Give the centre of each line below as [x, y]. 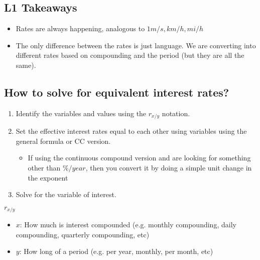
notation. [176, 113]
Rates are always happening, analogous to [80, 28]
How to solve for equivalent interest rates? [117, 92]
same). [26, 65]
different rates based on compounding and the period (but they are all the [130, 55]
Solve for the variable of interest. [66, 194]
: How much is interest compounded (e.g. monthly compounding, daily [128, 225]
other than [44, 168]
